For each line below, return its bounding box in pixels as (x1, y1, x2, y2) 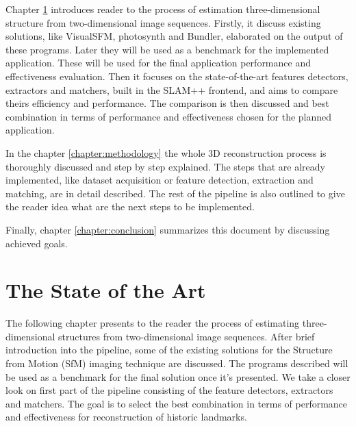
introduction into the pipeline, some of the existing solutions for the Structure (5, 342, 333, 357)
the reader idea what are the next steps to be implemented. (5, 199, 255, 214)
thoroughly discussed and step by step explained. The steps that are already (5, 159, 325, 173)
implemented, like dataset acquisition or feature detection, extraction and (5, 173, 314, 187)
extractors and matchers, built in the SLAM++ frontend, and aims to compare (5, 82, 338, 97)
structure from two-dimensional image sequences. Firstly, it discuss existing (5, 15, 321, 29)
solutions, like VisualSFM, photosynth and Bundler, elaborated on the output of (5, 29, 343, 43)
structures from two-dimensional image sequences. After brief (58, 329, 315, 343)
